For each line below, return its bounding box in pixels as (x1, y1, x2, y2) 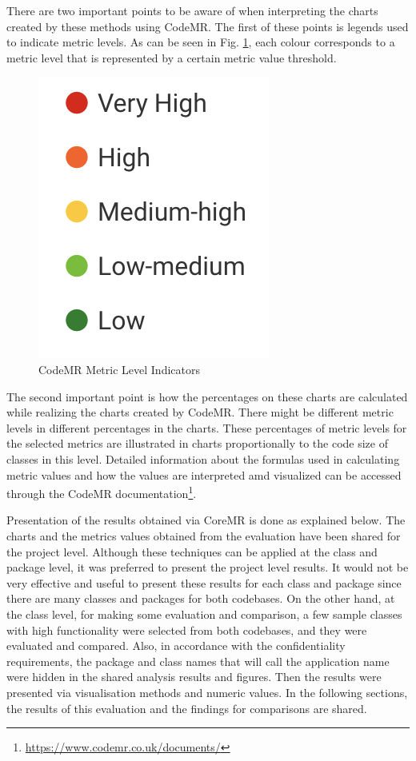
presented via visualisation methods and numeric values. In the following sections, (6, 683, 408, 700)
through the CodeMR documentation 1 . (6, 483, 197, 501)
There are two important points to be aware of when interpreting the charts (6, 2, 378, 18)
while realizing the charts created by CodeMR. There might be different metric (6, 404, 394, 420)
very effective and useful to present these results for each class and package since (6, 574, 402, 591)
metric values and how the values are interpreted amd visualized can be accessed (6, 466, 402, 483)
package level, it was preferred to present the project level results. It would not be (6, 559, 409, 576)
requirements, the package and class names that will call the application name (6, 652, 390, 669)
